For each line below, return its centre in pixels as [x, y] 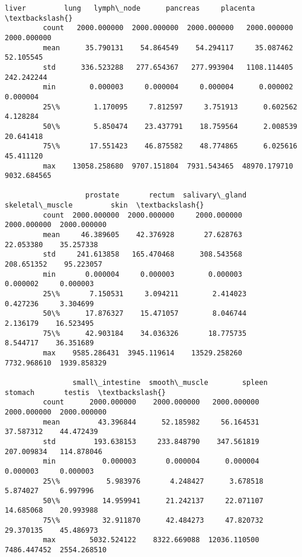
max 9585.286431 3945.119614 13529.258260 [142, 353]
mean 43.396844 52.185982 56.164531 [151, 422]
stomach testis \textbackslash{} [86, 392]
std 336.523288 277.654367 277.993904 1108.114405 [168, 67]
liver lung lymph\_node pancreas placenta [130, 8]
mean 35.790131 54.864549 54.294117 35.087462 [168, 48]
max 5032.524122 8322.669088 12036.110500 [151, 540]
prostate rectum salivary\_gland [166, 195]
